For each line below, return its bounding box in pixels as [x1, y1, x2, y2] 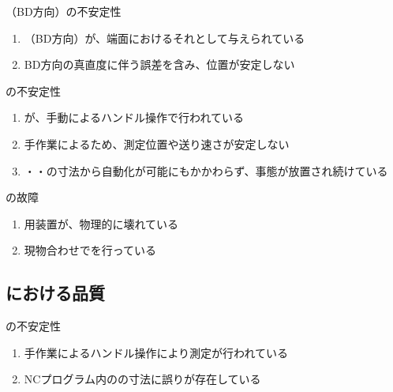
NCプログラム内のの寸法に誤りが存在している [24, 371, 261, 387]
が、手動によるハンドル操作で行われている [24, 109, 244, 126]
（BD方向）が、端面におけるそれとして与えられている [24, 29, 305, 46]
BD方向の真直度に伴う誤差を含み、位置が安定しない [24, 56, 295, 73]
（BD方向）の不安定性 [6, 3, 122, 19]
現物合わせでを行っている [24, 242, 157, 258]
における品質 [6, 281, 105, 305]
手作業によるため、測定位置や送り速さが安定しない [24, 135, 290, 152]
